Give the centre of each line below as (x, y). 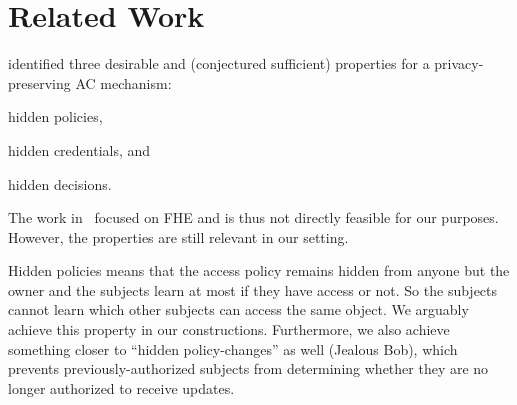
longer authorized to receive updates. (121, 387)
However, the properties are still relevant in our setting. (178, 236)
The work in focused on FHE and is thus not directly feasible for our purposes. (253, 217)
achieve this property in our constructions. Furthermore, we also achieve (229, 329)
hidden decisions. (60, 183)
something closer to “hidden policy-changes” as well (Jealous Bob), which (233, 348)
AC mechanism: (123, 82)
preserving (39, 82)
